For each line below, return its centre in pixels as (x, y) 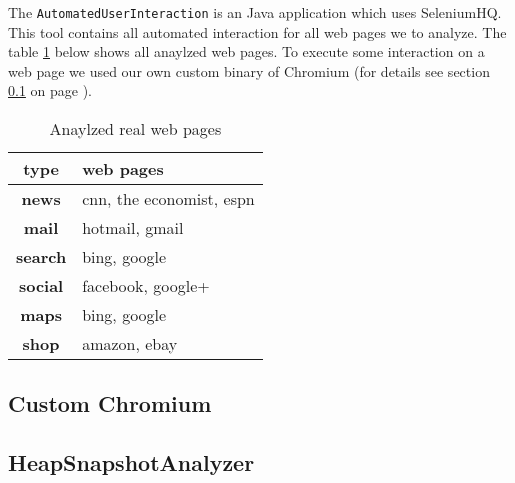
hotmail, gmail (133, 228)
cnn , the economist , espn (168, 199)
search (41, 257)
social (41, 286)
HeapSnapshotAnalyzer (131, 462)
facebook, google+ (146, 286)
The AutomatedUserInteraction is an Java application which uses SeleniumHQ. (255, 12)
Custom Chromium (110, 403)
